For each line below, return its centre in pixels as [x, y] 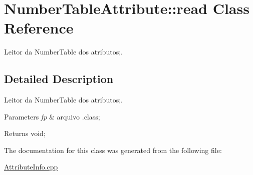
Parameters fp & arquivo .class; [52, 116]
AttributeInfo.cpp [31, 167]
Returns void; [25, 133]
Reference [39, 28]
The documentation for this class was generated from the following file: [113, 150]
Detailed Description [59, 79]
